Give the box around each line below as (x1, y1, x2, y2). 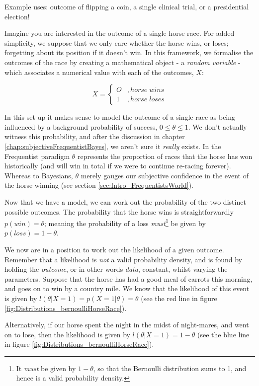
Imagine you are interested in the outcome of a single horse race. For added (4, 28, 235, 38)
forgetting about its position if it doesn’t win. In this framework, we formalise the (4, 47, 254, 58)
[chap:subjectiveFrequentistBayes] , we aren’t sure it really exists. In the (4, 141, 221, 151)
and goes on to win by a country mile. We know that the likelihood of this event (4, 283, 250, 294)
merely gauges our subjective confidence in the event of (81, 170, 249, 180)
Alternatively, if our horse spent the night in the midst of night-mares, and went (4, 319, 249, 330)
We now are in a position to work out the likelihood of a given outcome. (4, 244, 224, 254)
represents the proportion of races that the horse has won (77, 151, 253, 161)
